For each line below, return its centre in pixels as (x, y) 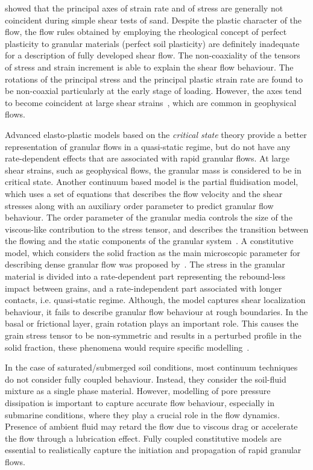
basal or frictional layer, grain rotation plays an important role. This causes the (152, 323)
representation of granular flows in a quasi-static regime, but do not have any (148, 146)
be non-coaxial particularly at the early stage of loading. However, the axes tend (153, 91)
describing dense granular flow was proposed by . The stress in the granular (145, 264)
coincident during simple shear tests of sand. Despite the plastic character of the (153, 20)
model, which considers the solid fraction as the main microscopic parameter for (153, 252)
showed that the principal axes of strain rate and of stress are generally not (144, 8)
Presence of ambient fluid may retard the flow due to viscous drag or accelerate (151, 426)
